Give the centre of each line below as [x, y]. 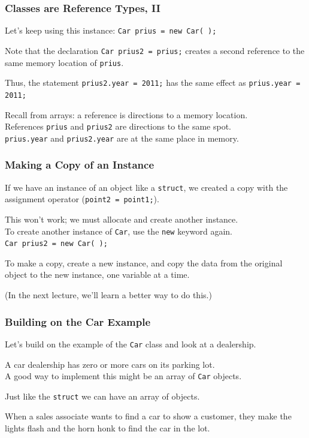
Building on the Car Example [78, 321]
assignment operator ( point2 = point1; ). [82, 199]
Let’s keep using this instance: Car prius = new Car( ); [111, 30]
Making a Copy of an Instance [80, 165]
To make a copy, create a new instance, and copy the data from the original [144, 262]
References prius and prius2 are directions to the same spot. [118, 126]
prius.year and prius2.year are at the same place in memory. [122, 138]
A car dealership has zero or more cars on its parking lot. [110, 364]
